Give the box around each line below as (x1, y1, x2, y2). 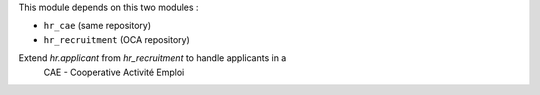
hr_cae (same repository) (43, 20, 152, 32)
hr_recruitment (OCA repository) (43, 33, 190, 45)
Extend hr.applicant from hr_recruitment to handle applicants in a (18, 52, 287, 64)
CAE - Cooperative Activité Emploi (43, 66, 185, 78)
